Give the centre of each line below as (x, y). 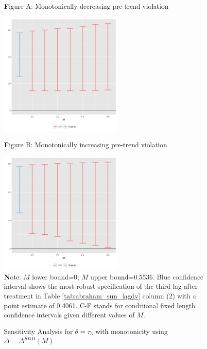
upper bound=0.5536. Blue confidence (147, 276)
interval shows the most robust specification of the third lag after (101, 286)
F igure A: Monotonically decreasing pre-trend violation (86, 6)
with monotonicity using (131, 331)
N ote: (13, 276)
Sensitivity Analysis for (38, 331)
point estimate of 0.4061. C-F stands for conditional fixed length (100, 305)
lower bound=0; (56, 276)
